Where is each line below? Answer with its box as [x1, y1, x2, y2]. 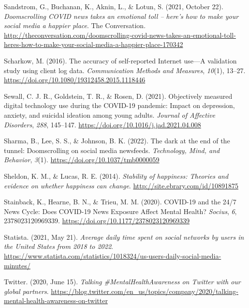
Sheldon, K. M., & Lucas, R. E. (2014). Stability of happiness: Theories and [4, 170, 229, 181]
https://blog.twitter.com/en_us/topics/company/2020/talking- [51, 286, 238, 296]
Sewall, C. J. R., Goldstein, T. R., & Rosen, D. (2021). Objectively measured [4, 91, 233, 101]
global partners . [4, 286, 49, 296]
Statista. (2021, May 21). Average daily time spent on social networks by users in [4, 231, 244, 242]
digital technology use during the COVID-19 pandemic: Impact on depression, [4, 100, 235, 110]
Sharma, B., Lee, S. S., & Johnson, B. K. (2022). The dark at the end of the [4, 136, 230, 146]
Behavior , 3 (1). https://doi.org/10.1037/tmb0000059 [4, 154, 160, 165]
